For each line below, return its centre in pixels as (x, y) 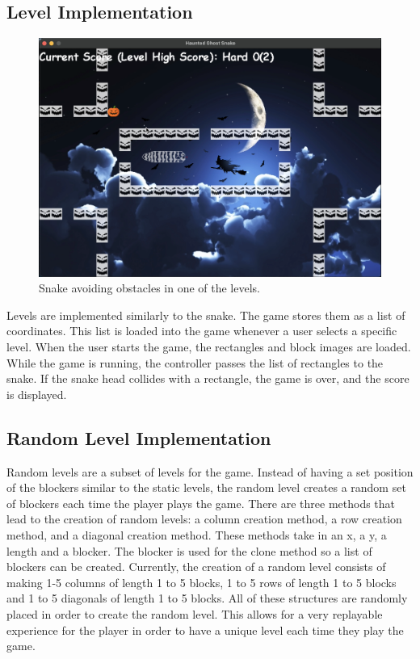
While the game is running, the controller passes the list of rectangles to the (195, 362)
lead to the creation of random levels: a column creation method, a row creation (204, 519)
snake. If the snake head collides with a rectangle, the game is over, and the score (208, 378)
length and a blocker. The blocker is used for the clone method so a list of (189, 550)
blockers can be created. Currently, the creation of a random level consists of (196, 567)
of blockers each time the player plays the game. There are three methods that (201, 503)
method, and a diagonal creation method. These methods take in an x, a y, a (197, 535)
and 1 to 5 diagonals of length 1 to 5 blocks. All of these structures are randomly (207, 598)
